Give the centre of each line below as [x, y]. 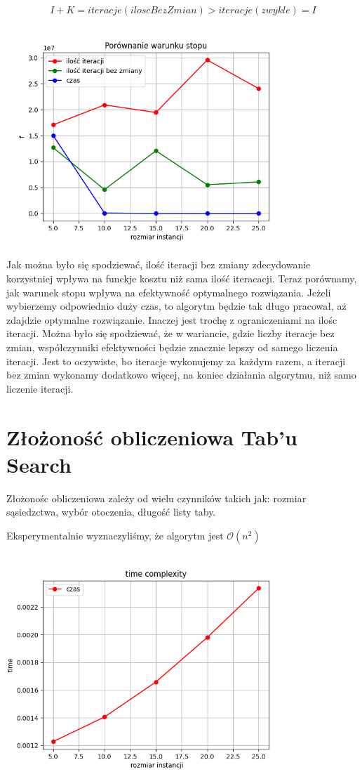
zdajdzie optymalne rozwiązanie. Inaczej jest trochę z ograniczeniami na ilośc [172, 319]
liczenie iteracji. [40, 388]
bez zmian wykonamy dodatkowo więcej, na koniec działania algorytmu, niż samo [181, 375]
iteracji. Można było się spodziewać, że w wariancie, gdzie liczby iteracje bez [170, 333]
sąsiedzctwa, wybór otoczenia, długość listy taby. [111, 512]
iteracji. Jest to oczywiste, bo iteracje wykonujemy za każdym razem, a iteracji [176, 361]
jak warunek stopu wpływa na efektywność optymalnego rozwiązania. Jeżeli [169, 292]
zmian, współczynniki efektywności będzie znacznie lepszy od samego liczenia [172, 347]
